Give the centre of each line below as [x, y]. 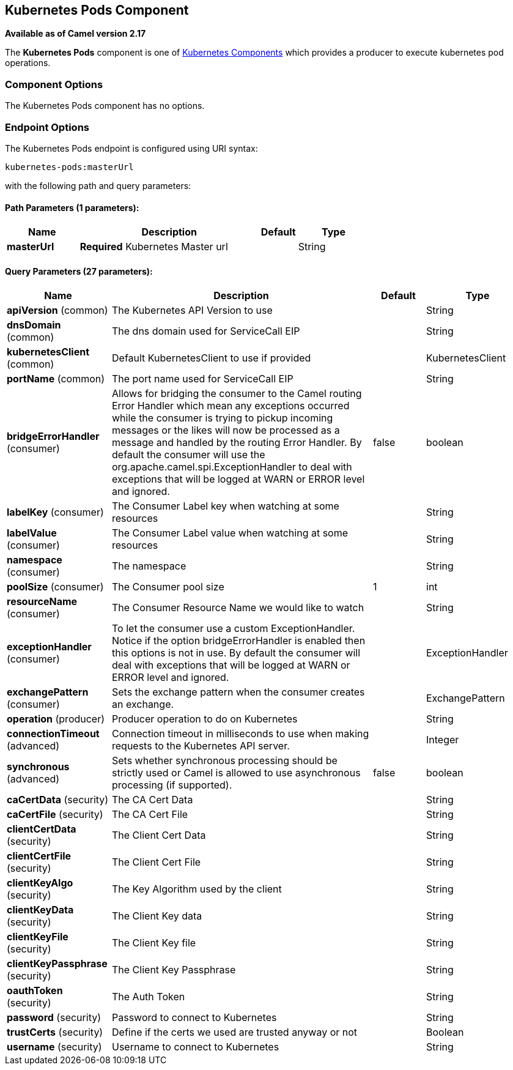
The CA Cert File [150, 815]
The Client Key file [154, 943]
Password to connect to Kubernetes [194, 1018]
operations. [28, 63]
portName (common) [56, 379]
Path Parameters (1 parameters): [72, 207]
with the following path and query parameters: [98, 185]
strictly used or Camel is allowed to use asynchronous [236, 773]
